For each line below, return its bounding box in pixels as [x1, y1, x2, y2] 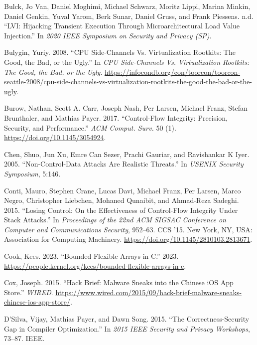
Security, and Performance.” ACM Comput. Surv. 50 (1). [4, 122, 176, 133]
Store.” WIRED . [4, 287, 53, 297]
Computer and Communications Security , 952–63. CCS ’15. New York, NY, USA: [4, 224, 253, 234]
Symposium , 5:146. [4, 168, 61, 178]
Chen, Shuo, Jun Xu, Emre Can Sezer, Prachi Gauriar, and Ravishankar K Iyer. [4, 149, 250, 159]
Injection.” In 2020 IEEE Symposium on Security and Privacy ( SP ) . [4, 30, 212, 40]
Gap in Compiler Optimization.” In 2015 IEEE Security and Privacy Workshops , [4, 323, 250, 334]
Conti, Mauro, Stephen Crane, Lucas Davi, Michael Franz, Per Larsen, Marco [4, 185, 241, 195]
